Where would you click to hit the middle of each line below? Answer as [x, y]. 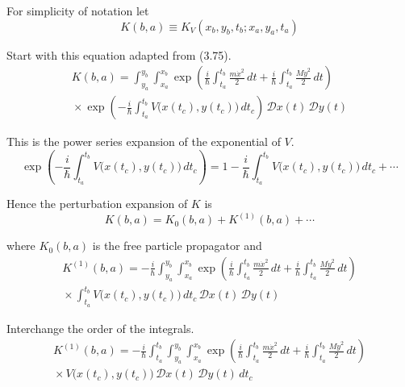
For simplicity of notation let [78, 10]
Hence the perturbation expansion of [97, 204]
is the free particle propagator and [177, 246]
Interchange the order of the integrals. [100, 328]
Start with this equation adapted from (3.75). [119, 54]
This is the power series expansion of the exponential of [144, 141]
